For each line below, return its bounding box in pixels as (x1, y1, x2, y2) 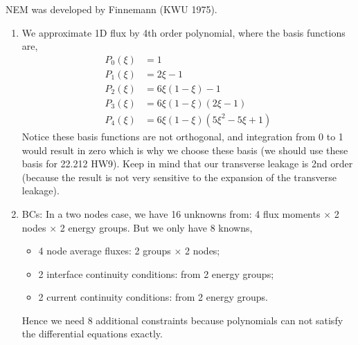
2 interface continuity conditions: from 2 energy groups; (38, 266, 274, 281)
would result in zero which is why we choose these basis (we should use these (21, 142, 348, 157)
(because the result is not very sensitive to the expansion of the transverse (21, 169, 337, 184)
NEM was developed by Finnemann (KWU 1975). (6, 2, 217, 16)
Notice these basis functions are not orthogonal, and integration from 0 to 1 (21, 129, 343, 143)
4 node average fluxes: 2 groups (38, 243, 171, 258)
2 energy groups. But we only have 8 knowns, (60, 220, 253, 234)
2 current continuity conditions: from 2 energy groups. (38, 290, 268, 304)
